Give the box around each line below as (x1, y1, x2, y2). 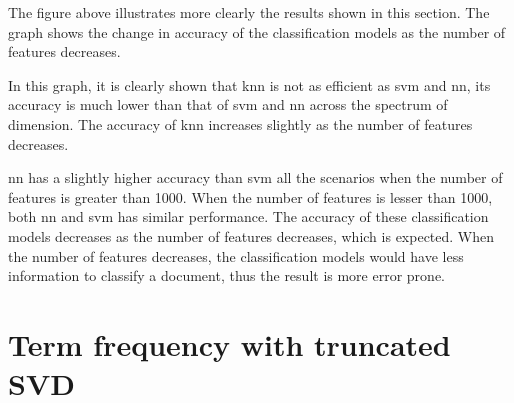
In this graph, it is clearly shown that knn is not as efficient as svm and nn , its (8, 74, 491, 95)
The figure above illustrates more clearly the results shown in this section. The (8, 2, 490, 22)
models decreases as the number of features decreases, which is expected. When (8, 225, 495, 246)
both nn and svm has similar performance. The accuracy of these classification (8, 206, 489, 227)
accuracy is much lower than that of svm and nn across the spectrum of (8, 94, 448, 115)
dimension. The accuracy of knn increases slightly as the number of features (8, 113, 473, 134)
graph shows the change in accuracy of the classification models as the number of (8, 21, 506, 42)
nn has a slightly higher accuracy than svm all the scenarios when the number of (8, 167, 503, 188)
